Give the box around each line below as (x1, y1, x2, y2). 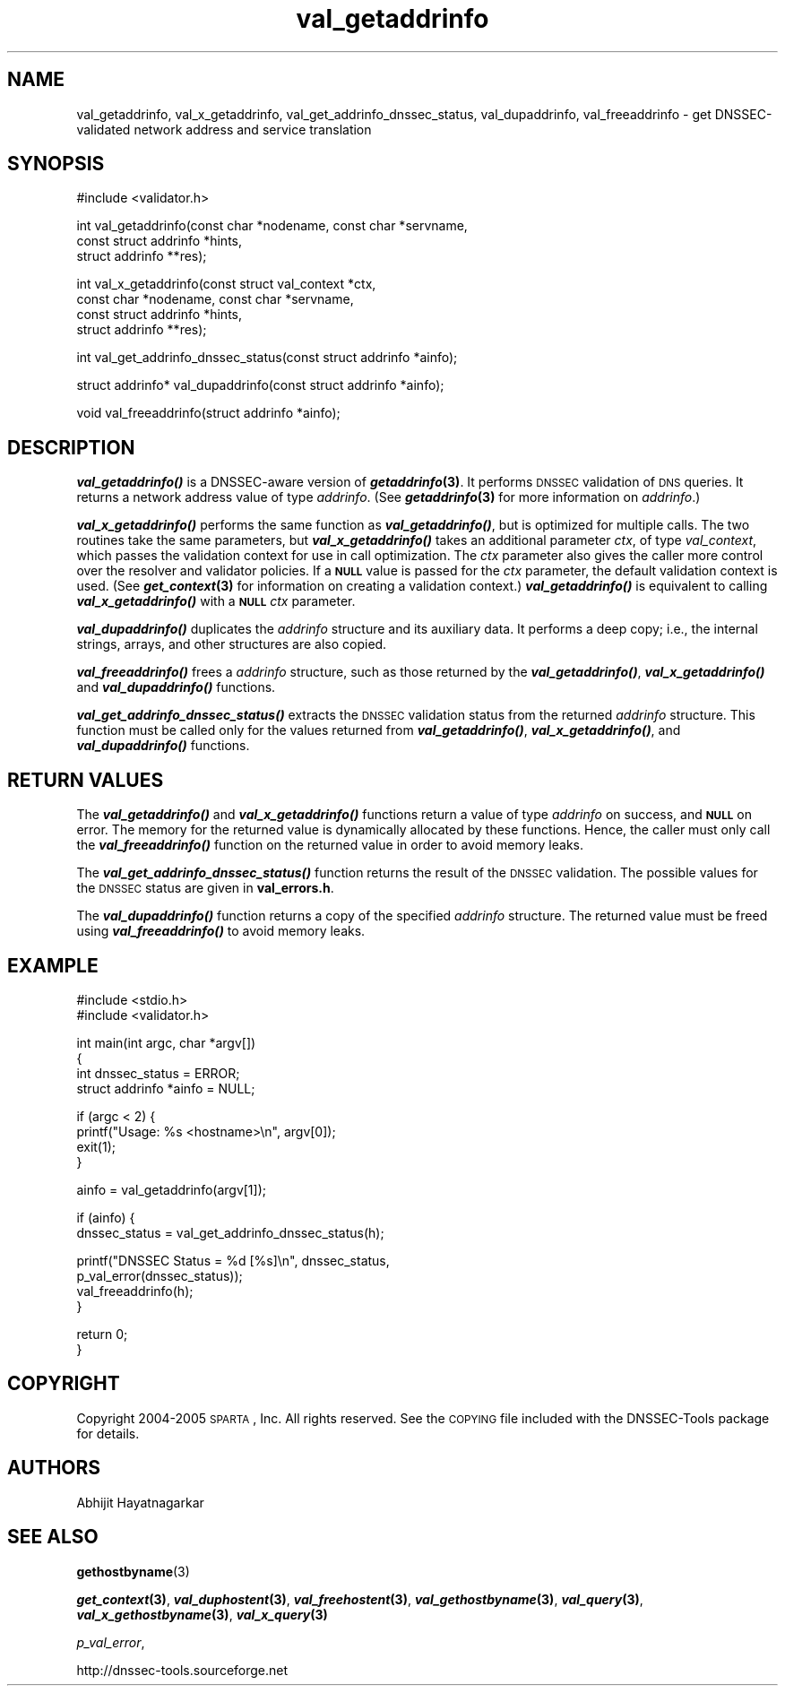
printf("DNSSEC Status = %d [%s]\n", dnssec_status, (76, 1252, 390, 1268)
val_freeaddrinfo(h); (76, 1283, 194, 1299)
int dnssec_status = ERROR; (76, 1065, 240, 1081)
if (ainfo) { (76, 1209, 135, 1225)
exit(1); (76, 1138, 116, 1154)
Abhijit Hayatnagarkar (76, 1494, 204, 1510)
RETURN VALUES (7, 768, 164, 791)
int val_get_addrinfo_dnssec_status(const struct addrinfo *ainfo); (76, 350, 458, 366)
